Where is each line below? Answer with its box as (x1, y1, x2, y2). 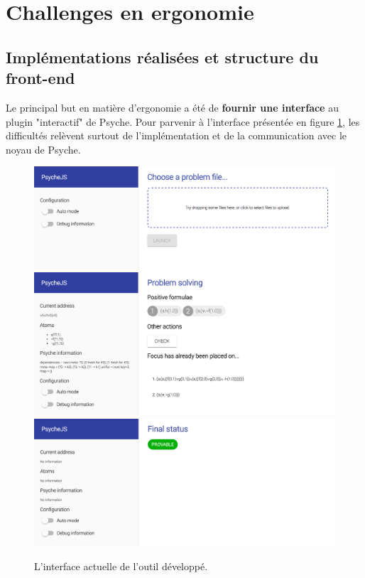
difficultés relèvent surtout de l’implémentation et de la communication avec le (6, 128, 347, 143)
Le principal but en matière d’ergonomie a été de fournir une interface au (6, 100, 339, 114)
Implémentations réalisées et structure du (6, 46, 319, 68)
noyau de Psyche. (6, 141, 81, 156)
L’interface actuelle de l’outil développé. (34, 559, 208, 574)
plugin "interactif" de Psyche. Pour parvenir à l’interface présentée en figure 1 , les (6, 114, 360, 129)
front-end (6, 67, 75, 89)
